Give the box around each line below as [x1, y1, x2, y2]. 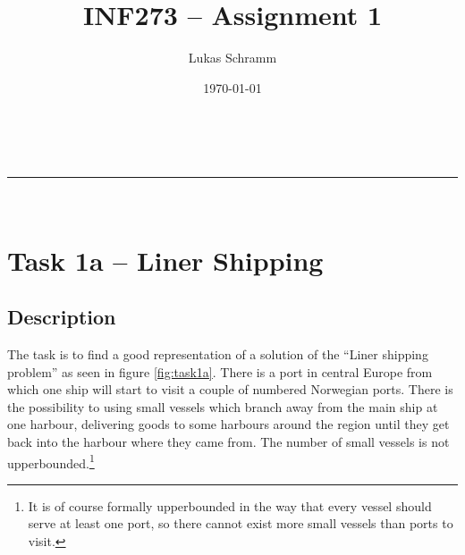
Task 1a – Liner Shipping [7, 241, 324, 278]
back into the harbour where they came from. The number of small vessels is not [7, 433, 450, 451]
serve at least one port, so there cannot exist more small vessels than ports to [28, 514, 453, 533]
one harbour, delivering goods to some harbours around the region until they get [7, 415, 450, 433]
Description [7, 303, 116, 331]
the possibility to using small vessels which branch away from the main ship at [7, 397, 438, 416]
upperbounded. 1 [7, 450, 95, 472]
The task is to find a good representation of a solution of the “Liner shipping [7, 345, 428, 364]
